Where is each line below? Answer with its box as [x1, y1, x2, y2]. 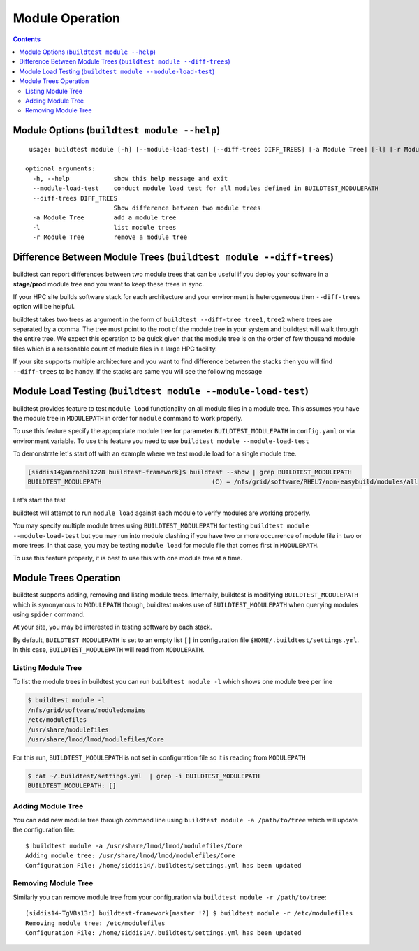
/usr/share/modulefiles [27, 725, 110, 734]
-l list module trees [32, 224, 177, 231]
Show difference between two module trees [113, 204, 261, 212]
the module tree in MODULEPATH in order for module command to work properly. [13, 414, 243, 422]
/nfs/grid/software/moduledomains [27, 706, 146, 714]
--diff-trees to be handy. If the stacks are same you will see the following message [13, 367, 263, 375]
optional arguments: [25, 165, 96, 173]
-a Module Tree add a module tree [32, 214, 177, 222]
